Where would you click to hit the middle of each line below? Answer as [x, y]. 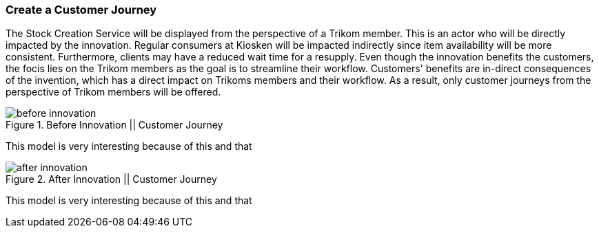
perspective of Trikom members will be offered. [113, 92]
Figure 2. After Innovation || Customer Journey [111, 179]
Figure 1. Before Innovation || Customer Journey [114, 125]
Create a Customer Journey [81, 10]
